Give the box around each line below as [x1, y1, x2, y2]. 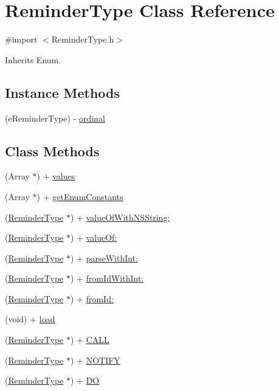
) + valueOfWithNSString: [70, 210, 170, 223]
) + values [36, 170, 75, 182]
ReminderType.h [51, 33, 114, 46]
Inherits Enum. [5, 53, 61, 66]
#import [5, 33, 38, 46]
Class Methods [5, 141, 100, 160]
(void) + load [5, 313, 55, 325]
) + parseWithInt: [70, 251, 138, 264]
